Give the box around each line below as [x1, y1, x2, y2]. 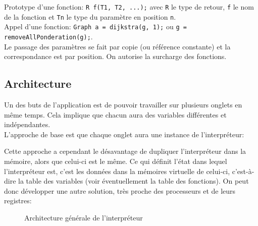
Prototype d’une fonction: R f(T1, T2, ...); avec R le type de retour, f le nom [4, 2, 254, 12]
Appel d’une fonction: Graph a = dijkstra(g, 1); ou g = [4, 21, 187, 32]
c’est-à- [232, 165, 254, 176]
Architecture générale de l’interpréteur [24, 212, 143, 222]
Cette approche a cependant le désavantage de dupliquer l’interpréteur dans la [4, 146, 246, 156]
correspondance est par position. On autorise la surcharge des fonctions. [4, 51, 227, 62]
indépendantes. [4, 119, 50, 130]
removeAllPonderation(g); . [4, 31, 93, 41]
